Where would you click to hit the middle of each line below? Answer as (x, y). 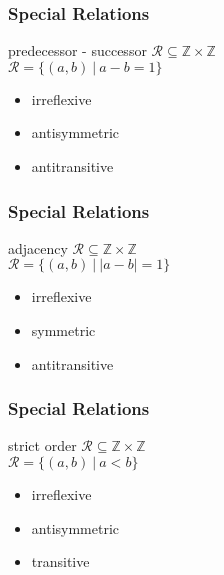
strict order (42, 445)
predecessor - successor (77, 50)
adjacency (38, 247)
